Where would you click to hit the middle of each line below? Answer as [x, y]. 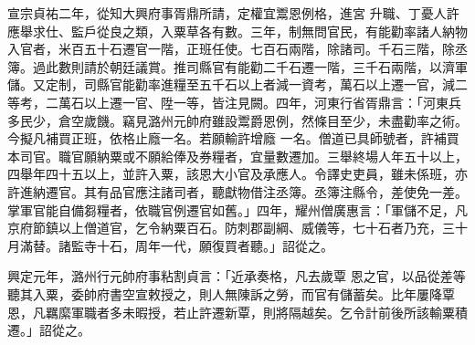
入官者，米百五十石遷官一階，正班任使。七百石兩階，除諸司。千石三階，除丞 [237, 49]
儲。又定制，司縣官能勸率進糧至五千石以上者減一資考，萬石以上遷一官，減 [231, 84]
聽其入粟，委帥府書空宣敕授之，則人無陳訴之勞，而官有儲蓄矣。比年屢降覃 [231, 293]
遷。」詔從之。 [49, 330]
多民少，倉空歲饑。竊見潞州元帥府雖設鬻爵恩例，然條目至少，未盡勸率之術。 [237, 120]
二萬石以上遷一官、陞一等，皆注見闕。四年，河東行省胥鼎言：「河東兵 [253, 102]
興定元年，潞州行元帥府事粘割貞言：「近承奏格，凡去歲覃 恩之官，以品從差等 [237, 276]
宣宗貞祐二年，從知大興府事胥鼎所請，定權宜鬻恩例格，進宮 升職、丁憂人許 [233, 13]
